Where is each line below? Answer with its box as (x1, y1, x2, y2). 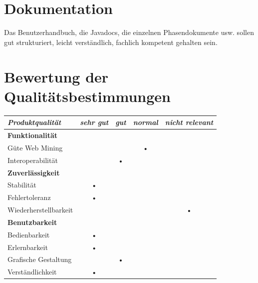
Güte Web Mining (7, 142, 63, 152)
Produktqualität (7, 117, 61, 127)
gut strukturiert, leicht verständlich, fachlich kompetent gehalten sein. (4, 36, 218, 47)
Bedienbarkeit (7, 229, 50, 239)
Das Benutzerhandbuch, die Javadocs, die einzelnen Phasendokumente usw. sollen (4, 27, 254, 37)
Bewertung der (4, 66, 109, 86)
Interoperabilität (7, 154, 58, 165)
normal (133, 117, 158, 127)
